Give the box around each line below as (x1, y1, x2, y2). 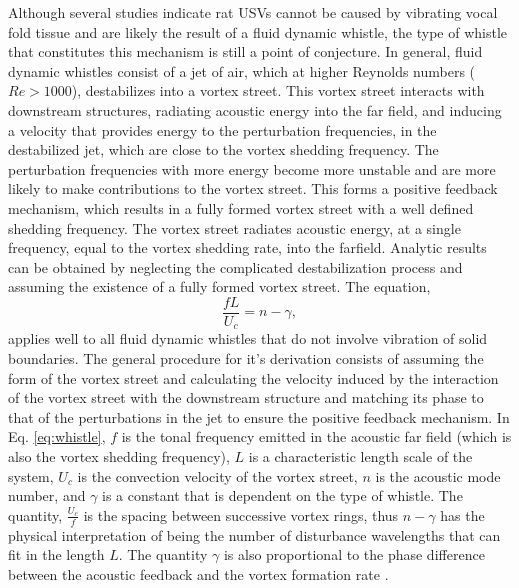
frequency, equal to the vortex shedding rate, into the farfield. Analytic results (8, 237, 487, 258)
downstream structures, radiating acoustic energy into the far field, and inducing (8, 99, 502, 120)
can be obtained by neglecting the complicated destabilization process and (8, 256, 463, 277)
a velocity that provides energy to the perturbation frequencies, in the (8, 119, 437, 140)
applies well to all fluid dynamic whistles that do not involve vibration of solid (8, 328, 488, 349)
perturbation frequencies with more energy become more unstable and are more (8, 158, 496, 179)
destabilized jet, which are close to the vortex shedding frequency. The (8, 139, 439, 160)
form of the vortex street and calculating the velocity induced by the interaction (8, 367, 499, 388)
